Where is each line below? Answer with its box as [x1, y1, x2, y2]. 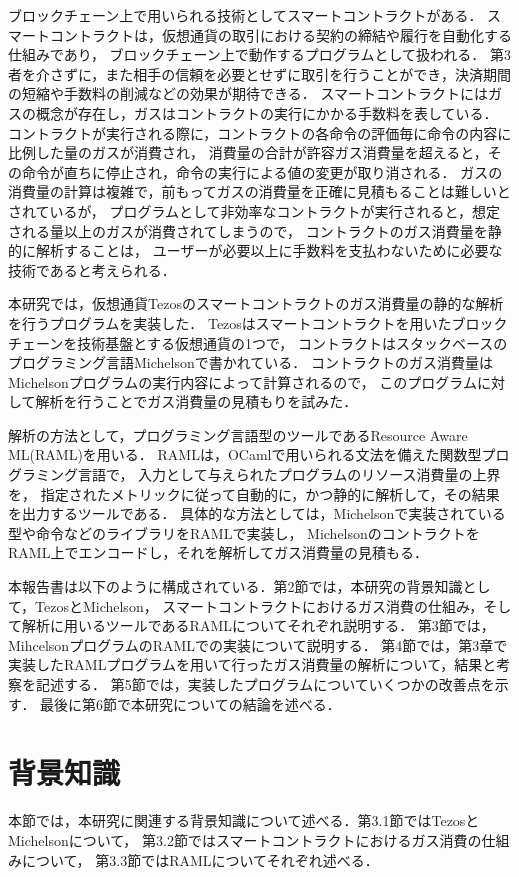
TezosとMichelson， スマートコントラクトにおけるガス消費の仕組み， [35, 595, 484, 616]
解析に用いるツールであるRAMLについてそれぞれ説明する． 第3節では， [21, 615, 495, 636]
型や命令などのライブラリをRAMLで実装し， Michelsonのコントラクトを [8, 522, 480, 543]
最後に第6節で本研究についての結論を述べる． [40, 693, 341, 714]
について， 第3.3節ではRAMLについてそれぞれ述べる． [21, 849, 379, 870]
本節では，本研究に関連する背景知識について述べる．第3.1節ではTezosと [8, 810, 480, 831]
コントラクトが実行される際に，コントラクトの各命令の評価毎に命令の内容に [8, 122, 512, 143]
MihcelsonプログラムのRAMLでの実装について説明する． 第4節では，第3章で [8, 634, 508, 655]
